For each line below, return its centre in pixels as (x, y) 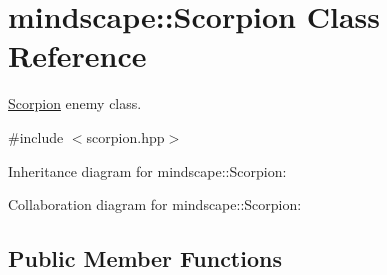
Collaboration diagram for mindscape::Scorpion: (155, 204)
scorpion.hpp (125, 136)
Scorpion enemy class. (75, 103)
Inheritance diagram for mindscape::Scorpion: (147, 170)
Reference (77, 55)
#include (36, 136)
